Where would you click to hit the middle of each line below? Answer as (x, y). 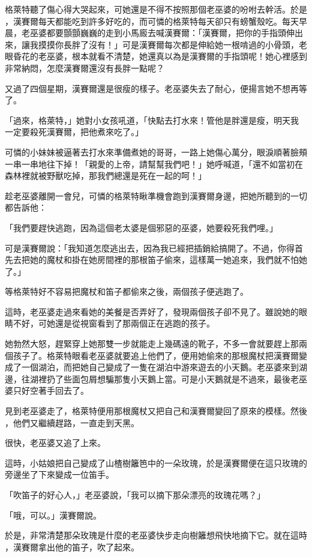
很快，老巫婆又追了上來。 (55, 443)
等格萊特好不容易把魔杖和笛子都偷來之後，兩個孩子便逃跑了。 (127, 291)
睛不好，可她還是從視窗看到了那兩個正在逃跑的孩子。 (110, 323)
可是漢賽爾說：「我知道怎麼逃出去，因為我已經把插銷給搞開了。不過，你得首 (154, 248)
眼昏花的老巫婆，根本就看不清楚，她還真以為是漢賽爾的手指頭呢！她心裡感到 (156, 56)
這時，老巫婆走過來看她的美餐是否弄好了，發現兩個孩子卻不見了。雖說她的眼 (156, 311)
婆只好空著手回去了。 (47, 390)
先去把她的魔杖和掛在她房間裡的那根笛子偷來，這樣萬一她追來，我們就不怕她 (156, 260)
